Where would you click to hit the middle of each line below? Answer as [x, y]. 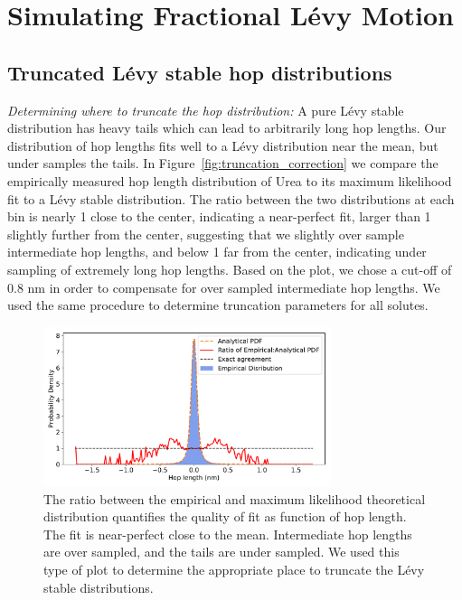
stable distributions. [99, 587]
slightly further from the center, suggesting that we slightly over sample [206, 234]
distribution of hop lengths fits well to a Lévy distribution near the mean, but [223, 145]
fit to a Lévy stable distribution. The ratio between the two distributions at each [231, 198]
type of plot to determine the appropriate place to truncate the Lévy [234, 570]
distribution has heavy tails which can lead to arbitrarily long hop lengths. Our [227, 128]
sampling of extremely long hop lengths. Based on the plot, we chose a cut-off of [230, 269]
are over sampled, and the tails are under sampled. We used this [222, 552]
